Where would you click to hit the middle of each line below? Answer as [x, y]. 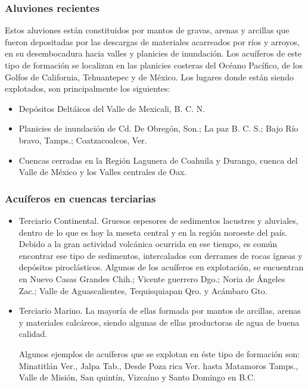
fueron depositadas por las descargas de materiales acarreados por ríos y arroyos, [152, 41]
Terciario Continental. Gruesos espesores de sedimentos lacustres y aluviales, [158, 220]
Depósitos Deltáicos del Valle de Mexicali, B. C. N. [112, 108]
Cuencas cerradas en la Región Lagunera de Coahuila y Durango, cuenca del [158, 160]
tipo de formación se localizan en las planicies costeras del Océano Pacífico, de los [154, 65]
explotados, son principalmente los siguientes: [88, 88]
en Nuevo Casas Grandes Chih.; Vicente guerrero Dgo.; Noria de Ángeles [152, 278]
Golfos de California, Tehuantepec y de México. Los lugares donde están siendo [149, 77]
